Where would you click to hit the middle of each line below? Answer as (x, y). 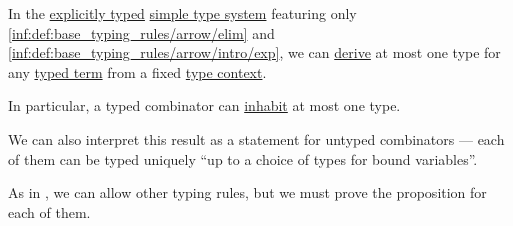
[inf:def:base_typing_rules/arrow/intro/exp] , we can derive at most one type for (254, 52)
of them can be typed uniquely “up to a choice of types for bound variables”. (243, 158)
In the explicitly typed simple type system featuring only (182, 13)
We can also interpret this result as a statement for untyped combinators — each (256, 138)
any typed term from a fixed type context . (137, 71)
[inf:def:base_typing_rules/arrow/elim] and (141, 32)
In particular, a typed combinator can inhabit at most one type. (204, 105)
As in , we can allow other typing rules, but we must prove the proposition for (247, 192)
